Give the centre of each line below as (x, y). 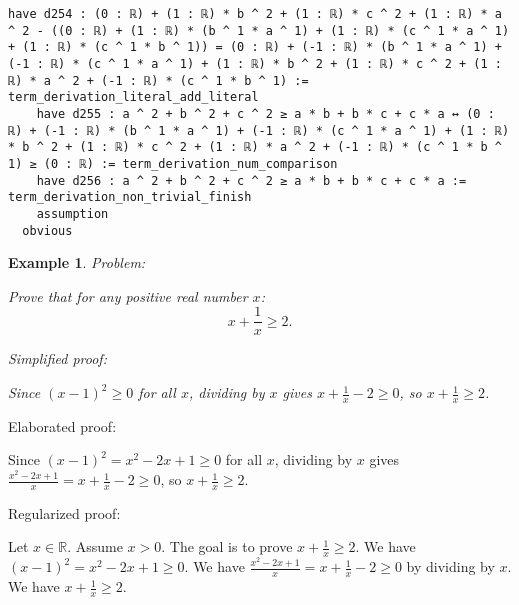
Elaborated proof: (62, 425)
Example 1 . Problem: (77, 262)
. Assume (95, 546)
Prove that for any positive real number (128, 295)
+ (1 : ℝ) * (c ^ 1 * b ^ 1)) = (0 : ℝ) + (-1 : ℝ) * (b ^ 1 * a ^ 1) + (255, 47)
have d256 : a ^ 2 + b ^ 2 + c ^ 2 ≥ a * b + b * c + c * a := (251, 180)
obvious (47, 230)
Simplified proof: (57, 358)
